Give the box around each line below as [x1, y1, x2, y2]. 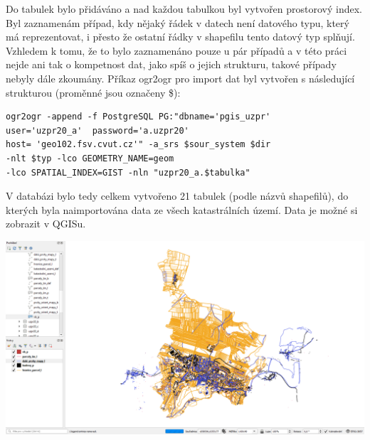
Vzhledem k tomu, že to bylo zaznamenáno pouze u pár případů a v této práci [6, 43, 347, 58]
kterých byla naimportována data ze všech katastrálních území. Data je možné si [6, 202, 358, 217]
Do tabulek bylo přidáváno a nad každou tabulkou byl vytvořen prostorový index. [6, 1, 363, 16]
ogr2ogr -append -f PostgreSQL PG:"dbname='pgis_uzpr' [6, 112, 271, 122]
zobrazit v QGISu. [6, 216, 86, 231]
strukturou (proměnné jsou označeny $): [6, 85, 181, 100]
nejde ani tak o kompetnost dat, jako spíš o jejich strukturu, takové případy [6, 57, 337, 72]
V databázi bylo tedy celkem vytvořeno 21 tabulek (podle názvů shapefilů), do [6, 188, 349, 203]
